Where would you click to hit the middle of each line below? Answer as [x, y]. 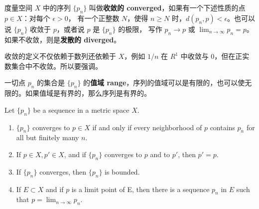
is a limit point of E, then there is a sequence [140, 189]
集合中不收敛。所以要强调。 [57, 66]
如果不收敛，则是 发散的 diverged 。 [63, 39]
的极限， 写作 [140, 29]
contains [222, 127]
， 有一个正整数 [94, 18]
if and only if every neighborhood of [147, 127]
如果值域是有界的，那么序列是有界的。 [88, 93]
